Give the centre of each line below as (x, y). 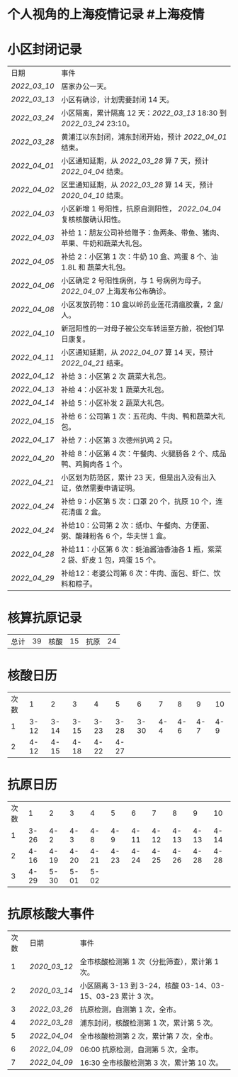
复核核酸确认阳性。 (93, 219)
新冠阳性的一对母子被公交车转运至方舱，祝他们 (139, 328)
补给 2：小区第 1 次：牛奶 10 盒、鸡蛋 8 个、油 (140, 257)
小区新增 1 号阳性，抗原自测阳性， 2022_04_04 (141, 209)
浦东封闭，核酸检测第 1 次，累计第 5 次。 (148, 1022)
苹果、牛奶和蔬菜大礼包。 (104, 243)
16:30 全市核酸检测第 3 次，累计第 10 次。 (151, 1063)
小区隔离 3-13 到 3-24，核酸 (129, 985)
